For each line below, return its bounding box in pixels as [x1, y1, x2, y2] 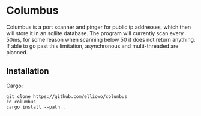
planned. [6, 48, 28, 56]
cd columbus [6, 99, 36, 105]
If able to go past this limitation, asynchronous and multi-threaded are [6, 42, 179, 50]
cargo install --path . [6, 104, 66, 110]
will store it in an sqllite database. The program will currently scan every [6, 29, 184, 36]
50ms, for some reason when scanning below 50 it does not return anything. [6, 36, 196, 43]
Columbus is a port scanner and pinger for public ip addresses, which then [6, 23, 191, 30]
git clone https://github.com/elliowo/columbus [6, 93, 128, 99]
